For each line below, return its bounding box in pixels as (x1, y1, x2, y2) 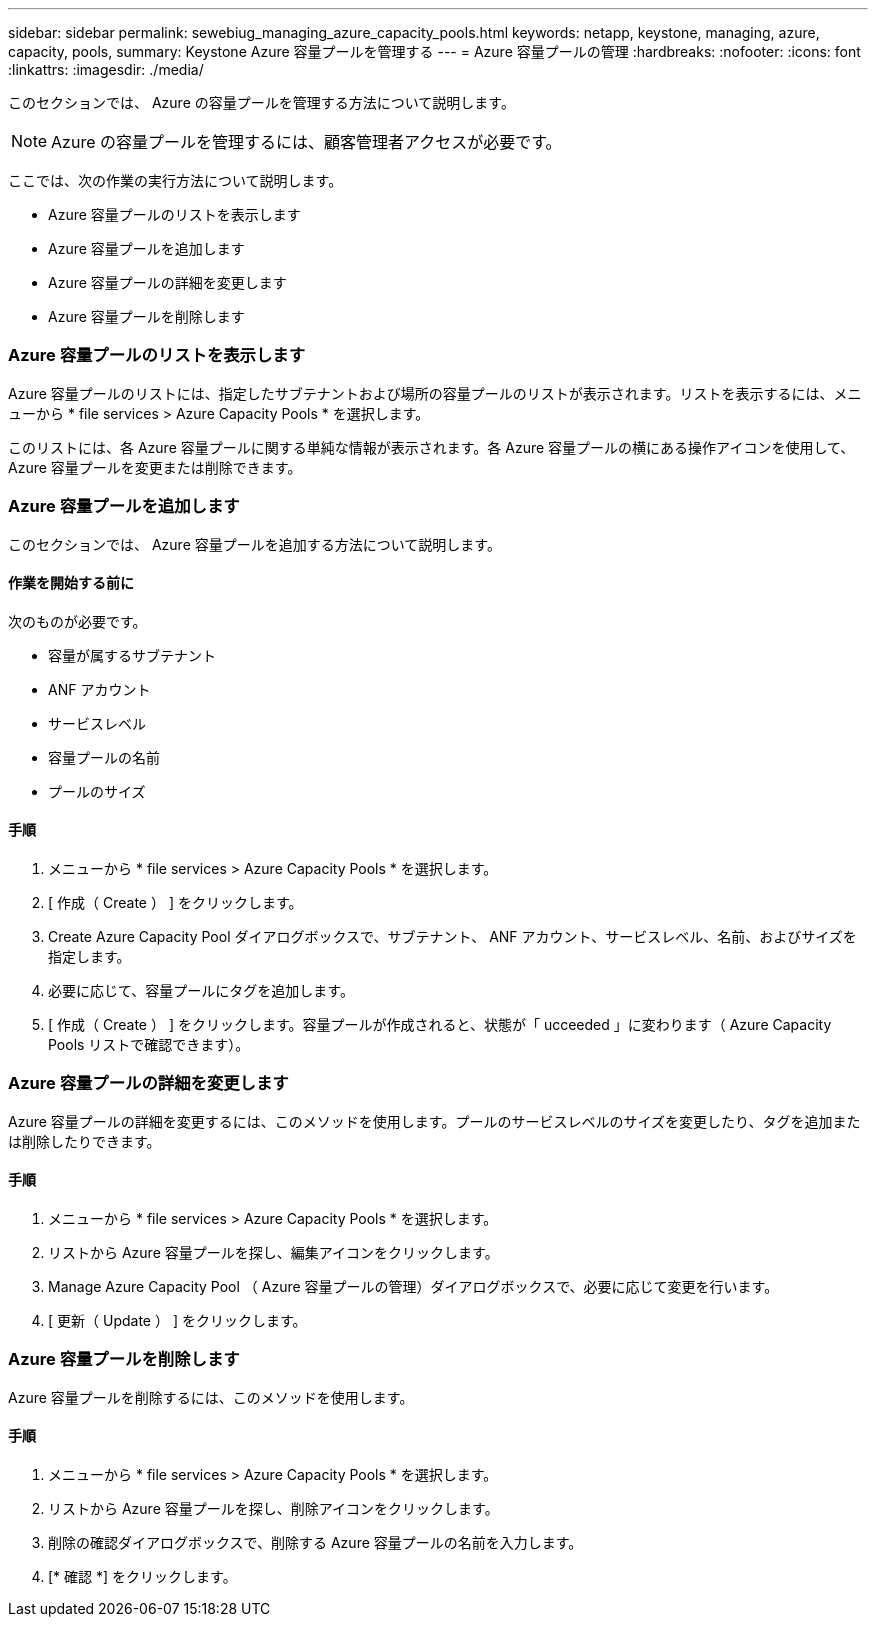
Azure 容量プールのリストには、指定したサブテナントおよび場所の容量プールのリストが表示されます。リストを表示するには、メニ (8, 384, 862, 402)
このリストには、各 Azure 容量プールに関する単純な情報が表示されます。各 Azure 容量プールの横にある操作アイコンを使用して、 (8, 438, 855, 456)
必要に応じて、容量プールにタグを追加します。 (48, 981, 354, 999)
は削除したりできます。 (8, 1132, 161, 1150)
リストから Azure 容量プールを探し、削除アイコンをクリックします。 (48, 1499, 499, 1517)
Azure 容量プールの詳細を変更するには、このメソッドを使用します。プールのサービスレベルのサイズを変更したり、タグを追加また (8, 1112, 861, 1130)
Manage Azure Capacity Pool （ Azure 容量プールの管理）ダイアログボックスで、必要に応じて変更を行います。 (48, 1277, 779, 1295)
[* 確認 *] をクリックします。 (48, 1567, 237, 1585)
